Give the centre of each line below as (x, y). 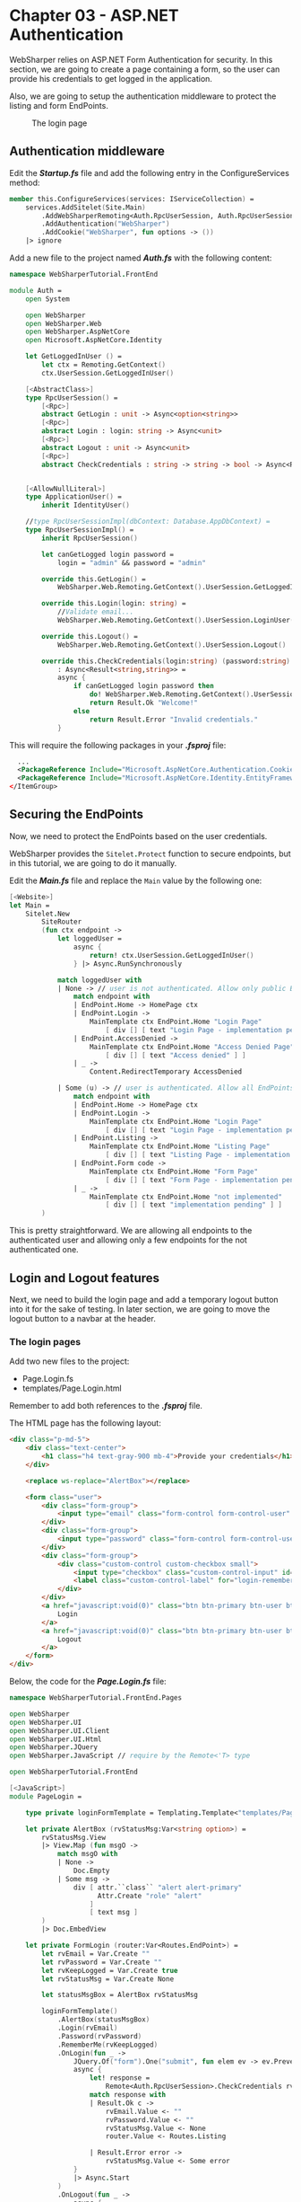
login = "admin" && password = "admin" (131, 562)
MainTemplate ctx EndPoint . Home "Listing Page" (180, 1146)
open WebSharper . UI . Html (56, 1739)
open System (47, 299)
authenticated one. (44, 1250)
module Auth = (36, 290)
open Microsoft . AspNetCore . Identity (94, 340)
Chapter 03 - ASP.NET (94, 16)
